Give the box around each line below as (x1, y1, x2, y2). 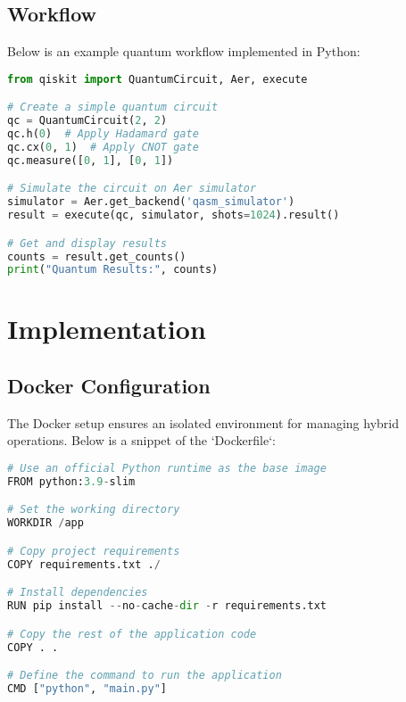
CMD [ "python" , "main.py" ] (7, 681, 168, 695)
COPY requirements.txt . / (7, 557, 161, 571)
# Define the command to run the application (7, 669, 282, 682)
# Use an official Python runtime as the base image (7, 462, 327, 475)
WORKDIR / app (7, 516, 84, 530)
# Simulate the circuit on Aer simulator (7, 182, 257, 195)
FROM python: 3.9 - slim (7, 475, 136, 488)
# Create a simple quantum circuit (7, 101, 219, 114)
